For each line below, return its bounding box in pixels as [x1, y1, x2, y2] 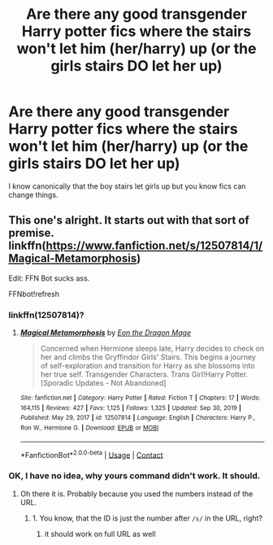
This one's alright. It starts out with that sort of [8, 213, 249, 228]
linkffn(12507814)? [8, 309, 84, 320]
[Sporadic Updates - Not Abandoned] [40, 378, 167, 388]
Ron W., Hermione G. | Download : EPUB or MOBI [19, 424, 159, 432]
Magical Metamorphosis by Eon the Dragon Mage [19, 328, 192, 338]
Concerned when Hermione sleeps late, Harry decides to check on [40, 343, 265, 354]
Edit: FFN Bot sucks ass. [8, 273, 90, 283]
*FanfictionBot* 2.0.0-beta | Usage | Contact [19, 448, 164, 460]
